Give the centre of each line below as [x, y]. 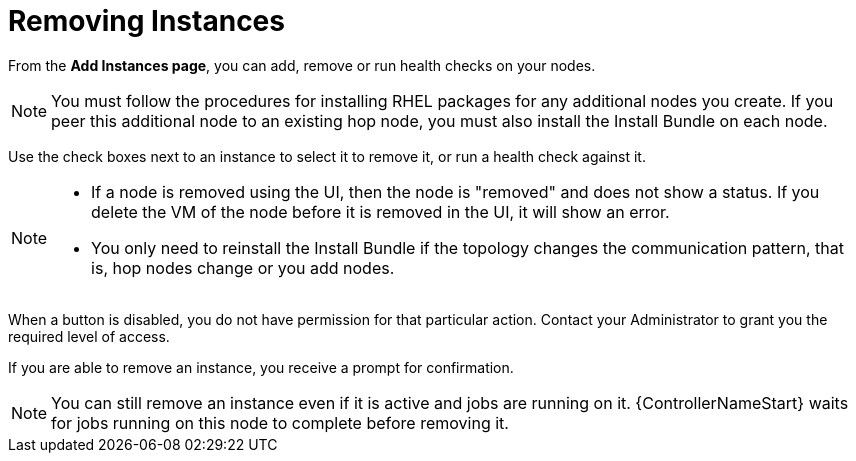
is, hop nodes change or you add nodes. [243, 267]
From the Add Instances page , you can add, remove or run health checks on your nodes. [302, 65]
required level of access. [89, 336]
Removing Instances [146, 21]
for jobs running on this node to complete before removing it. [280, 422]
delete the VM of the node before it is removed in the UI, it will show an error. [380, 211]
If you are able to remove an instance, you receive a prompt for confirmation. [261, 367]
